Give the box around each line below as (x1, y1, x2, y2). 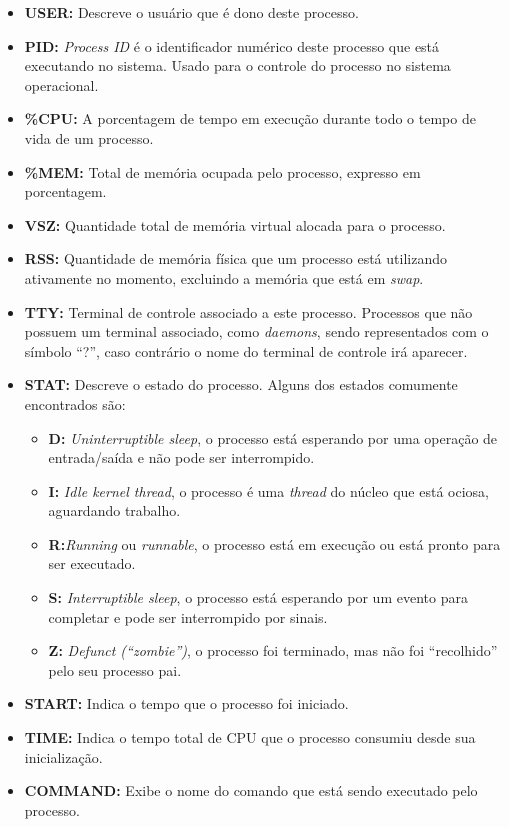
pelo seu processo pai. (48, 659, 182, 680)
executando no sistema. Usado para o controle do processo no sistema (24, 55, 451, 76)
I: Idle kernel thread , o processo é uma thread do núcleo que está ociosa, (48, 480, 489, 501)
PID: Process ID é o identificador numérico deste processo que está (24, 35, 440, 56)
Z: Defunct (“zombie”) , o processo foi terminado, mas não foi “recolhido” (48, 640, 498, 661)
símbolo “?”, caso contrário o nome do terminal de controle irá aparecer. (24, 340, 468, 361)
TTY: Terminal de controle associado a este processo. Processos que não (24, 301, 473, 322)
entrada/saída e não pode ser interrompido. (48, 447, 315, 468)
